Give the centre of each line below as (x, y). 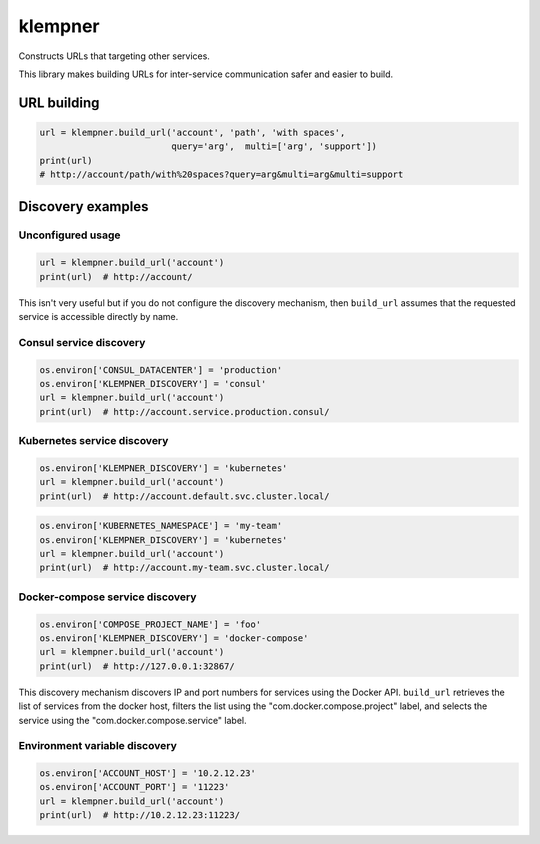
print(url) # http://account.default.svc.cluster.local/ (184, 496)
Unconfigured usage (69, 235)
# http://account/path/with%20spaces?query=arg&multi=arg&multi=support (221, 174)
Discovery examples (83, 206)
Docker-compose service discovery (107, 597)
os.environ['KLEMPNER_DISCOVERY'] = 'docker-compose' (174, 638)
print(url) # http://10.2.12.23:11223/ (139, 815)
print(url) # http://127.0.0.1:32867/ (137, 666)
